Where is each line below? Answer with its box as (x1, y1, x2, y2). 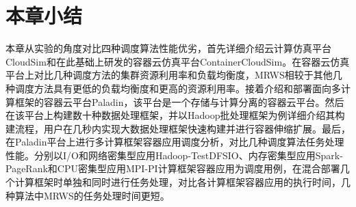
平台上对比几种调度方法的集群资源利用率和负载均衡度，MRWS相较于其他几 (5, 68, 342, 82)
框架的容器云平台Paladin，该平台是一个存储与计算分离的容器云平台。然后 (14, 94, 344, 109)
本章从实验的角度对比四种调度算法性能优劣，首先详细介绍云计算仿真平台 (5, 41, 331, 55)
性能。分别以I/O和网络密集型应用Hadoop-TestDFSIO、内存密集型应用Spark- (5, 148, 343, 162)
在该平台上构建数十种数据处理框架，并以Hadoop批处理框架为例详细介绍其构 (5, 108, 345, 122)
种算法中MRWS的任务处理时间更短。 (5, 188, 170, 202)
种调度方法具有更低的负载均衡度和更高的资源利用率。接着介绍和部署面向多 (5, 81, 341, 95)
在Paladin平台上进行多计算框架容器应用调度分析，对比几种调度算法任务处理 (5, 135, 344, 149)
